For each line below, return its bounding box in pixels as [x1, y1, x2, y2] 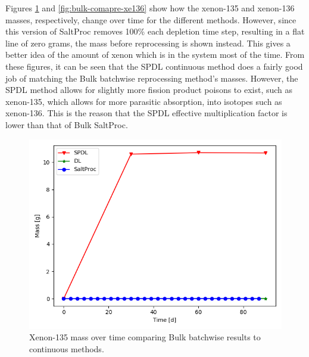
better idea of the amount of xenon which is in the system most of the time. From [5, 48, 305, 61]
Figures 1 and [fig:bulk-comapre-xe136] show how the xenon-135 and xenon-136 [5, 2, 295, 14]
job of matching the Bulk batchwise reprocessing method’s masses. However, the [5, 72, 298, 84]
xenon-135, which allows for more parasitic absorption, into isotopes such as [5, 95, 282, 107]
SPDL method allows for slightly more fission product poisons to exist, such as [5, 83, 293, 96]
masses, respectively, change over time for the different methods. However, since [5, 13, 296, 26]
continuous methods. [29, 342, 104, 355]
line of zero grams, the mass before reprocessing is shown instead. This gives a [5, 36, 291, 49]
